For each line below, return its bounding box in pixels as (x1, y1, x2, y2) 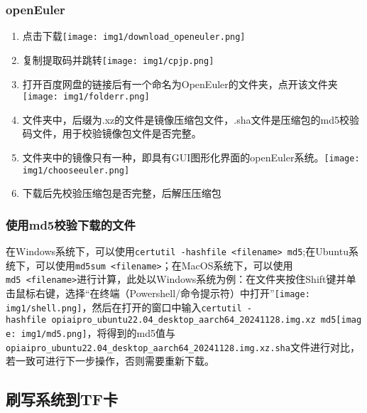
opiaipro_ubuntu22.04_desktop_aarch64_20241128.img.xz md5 (51, 315, 336, 326)
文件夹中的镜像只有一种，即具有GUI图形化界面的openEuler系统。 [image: (22, 149, 360, 164)
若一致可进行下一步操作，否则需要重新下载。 (6, 353, 214, 368)
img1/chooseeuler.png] (22, 165, 130, 176)
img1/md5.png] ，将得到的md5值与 (21, 326, 175, 340)
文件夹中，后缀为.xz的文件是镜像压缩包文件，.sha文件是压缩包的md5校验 (22, 112, 359, 127)
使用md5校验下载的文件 (6, 215, 136, 233)
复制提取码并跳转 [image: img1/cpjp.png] (22, 52, 214, 67)
